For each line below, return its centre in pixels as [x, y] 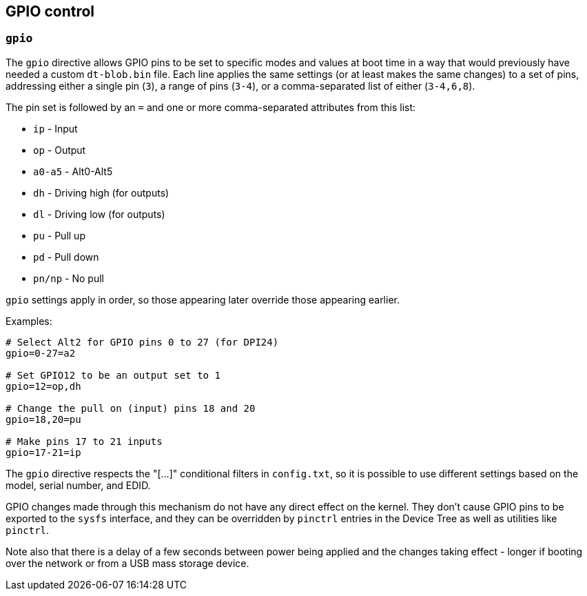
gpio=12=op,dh [43, 386]
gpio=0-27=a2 [41, 353]
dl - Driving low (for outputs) [99, 214]
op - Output [60, 150]
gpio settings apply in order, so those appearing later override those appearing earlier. [203, 299]
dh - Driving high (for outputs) [101, 192]
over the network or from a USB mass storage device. [127, 563]
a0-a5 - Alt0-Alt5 [73, 171]
